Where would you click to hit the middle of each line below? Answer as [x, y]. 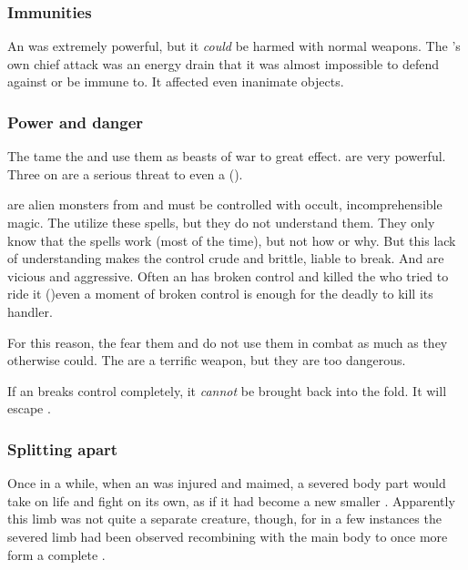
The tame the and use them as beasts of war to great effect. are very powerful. [227, 156]
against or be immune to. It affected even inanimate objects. [176, 81]
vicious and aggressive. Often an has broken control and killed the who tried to [228, 275]
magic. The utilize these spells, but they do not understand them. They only [221, 222]
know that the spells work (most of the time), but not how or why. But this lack [232, 240]
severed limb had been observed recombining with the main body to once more [228, 536]
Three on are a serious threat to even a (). [125, 173]
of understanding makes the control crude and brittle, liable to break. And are [226, 258]
